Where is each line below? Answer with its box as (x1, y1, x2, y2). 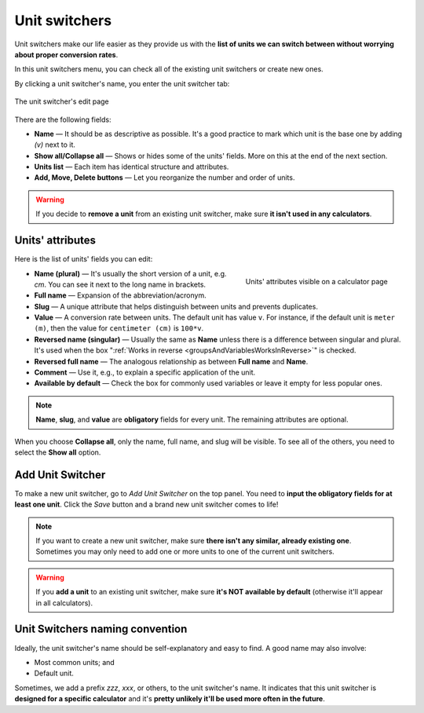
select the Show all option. (14, 448, 101, 457)
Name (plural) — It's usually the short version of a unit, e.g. (34, 269, 227, 278)
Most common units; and (34, 657, 115, 667)
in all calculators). (35, 598, 93, 608)
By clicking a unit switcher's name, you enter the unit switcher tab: (14, 79, 230, 88)
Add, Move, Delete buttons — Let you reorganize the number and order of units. (34, 173, 295, 182)
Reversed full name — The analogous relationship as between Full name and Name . (34, 356, 309, 366)
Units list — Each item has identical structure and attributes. (34, 162, 229, 172)
